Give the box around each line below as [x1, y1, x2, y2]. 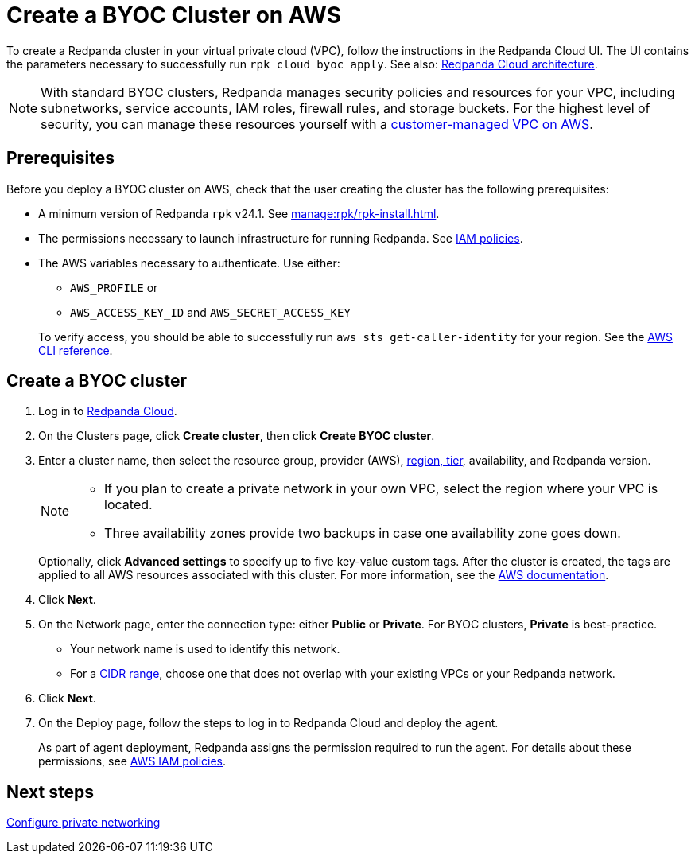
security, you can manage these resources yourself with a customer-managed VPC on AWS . [41, 115, 593, 132]
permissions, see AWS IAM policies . [38, 754, 227, 769]
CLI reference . [38, 343, 113, 357]
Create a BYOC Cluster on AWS [6, 2, 341, 29]
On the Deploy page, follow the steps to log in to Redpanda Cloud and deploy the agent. [38, 716, 499, 730]
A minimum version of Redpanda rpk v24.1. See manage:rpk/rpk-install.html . [38, 206, 440, 220]
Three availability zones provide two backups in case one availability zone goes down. [104, 525, 621, 542]
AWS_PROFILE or [70, 280, 158, 294]
